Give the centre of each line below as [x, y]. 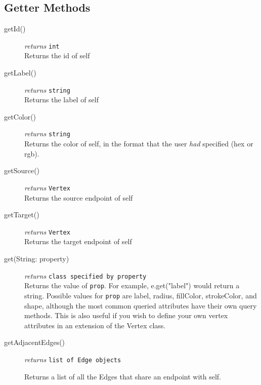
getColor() [20, 116]
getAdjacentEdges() [35, 342]
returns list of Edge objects [73, 359]
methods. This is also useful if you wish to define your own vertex [126, 315]
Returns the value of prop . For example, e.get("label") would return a [132, 285]
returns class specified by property [85, 275]
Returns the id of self [57, 55]
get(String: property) [37, 259]
